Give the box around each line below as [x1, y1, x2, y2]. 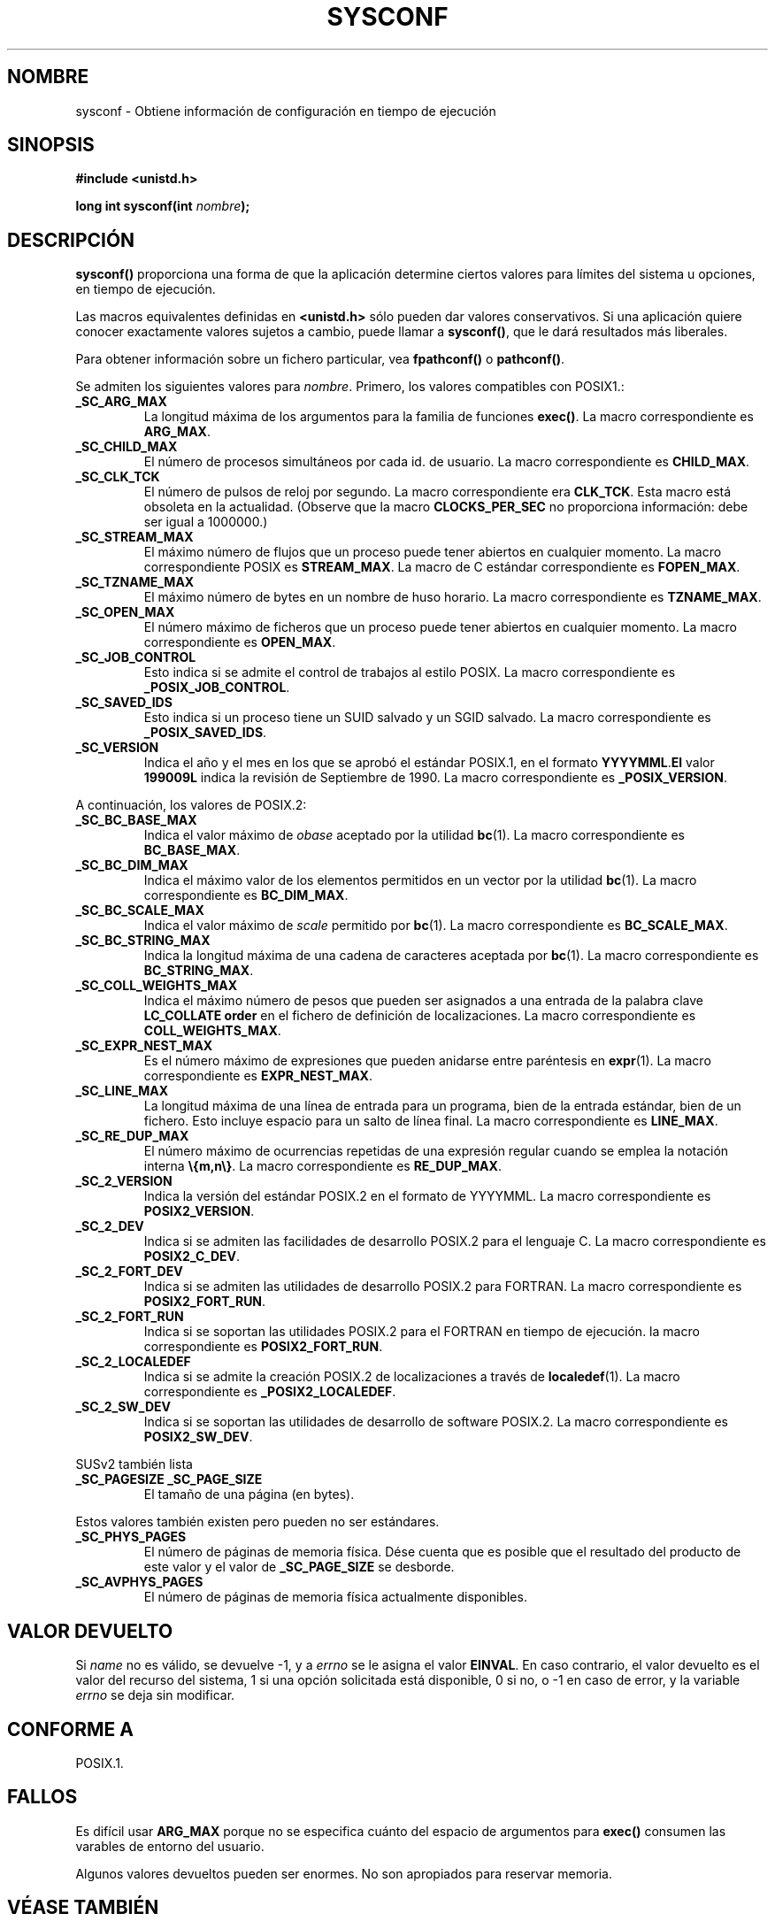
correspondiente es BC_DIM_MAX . [143, 888, 349, 903]
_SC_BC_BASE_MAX [75, 812, 197, 828]
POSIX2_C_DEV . [143, 1249, 241, 1264]
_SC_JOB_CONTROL [75, 649, 196, 665]
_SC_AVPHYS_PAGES [75, 1574, 203, 1590]
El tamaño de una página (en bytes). [143, 1487, 355, 1502]
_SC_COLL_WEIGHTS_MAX [75, 978, 238, 994]
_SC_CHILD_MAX [75, 439, 178, 455]
